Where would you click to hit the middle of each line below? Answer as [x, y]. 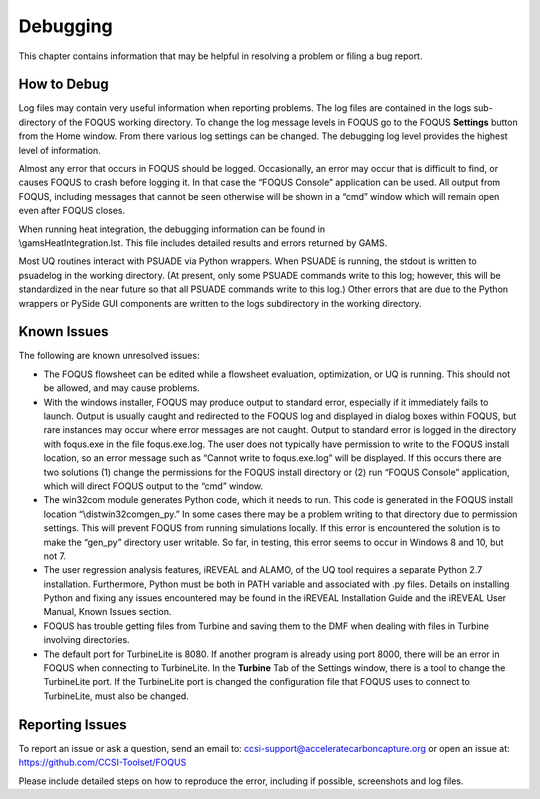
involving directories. [86, 640]
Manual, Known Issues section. [107, 612]
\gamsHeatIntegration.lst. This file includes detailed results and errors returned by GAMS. [203, 242]
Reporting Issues [72, 724]
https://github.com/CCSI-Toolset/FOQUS [102, 762]
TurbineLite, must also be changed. [116, 696]
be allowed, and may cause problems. [121, 388]
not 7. [55, 556]
